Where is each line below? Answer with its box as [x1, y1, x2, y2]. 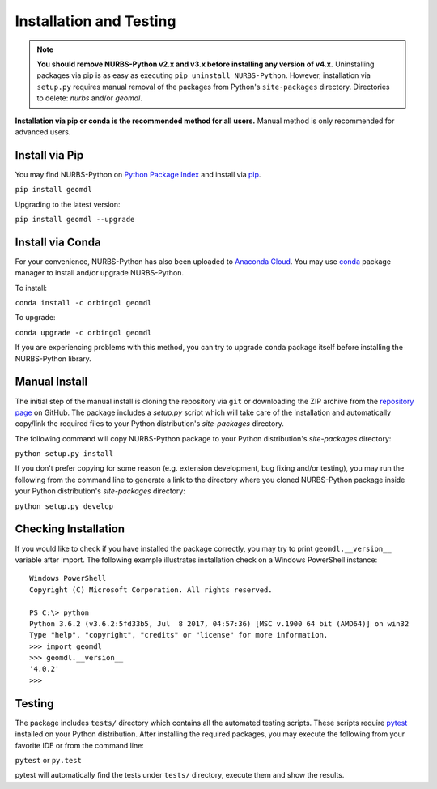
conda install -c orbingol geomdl [15, 298, 152, 308]
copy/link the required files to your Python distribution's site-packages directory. [15, 419, 285, 429]
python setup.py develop [15, 501, 113, 510]
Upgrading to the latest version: [15, 199, 121, 209]
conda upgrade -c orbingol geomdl [15, 328, 152, 337]
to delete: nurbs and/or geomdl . [36, 93, 143, 103]
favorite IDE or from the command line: [15, 740, 145, 750]
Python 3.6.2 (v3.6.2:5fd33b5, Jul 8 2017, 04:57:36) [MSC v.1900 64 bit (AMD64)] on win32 [29, 619, 409, 628]
